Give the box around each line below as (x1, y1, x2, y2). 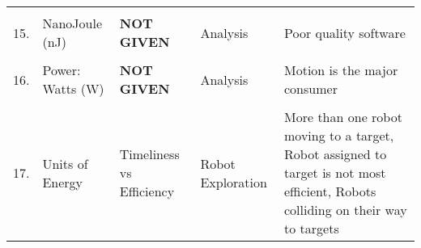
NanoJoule (42, 14, 103, 32)
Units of (42, 153, 88, 173)
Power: (42, 61, 81, 79)
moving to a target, (284, 126, 394, 145)
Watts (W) (42, 79, 104, 98)
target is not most (284, 163, 386, 182)
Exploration (200, 172, 267, 191)
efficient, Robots (284, 182, 376, 200)
